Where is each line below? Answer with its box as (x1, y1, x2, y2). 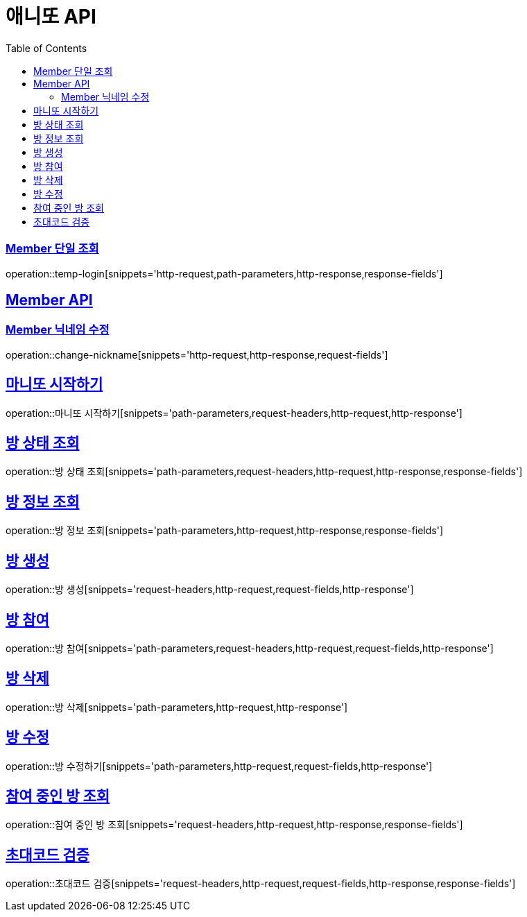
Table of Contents (6, 42, 87, 54)
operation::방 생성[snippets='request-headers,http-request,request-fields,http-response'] (6, 583, 414, 596)
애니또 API (6, 5, 96, 28)
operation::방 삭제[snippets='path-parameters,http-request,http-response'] (6, 701, 348, 713)
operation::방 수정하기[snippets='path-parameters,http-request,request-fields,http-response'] (6, 760, 433, 772)
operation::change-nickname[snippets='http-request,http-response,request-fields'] (6, 348, 388, 361)
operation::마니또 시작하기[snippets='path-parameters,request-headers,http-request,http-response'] (6, 406, 463, 419)
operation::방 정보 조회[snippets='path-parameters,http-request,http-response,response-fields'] (6, 524, 444, 537)
